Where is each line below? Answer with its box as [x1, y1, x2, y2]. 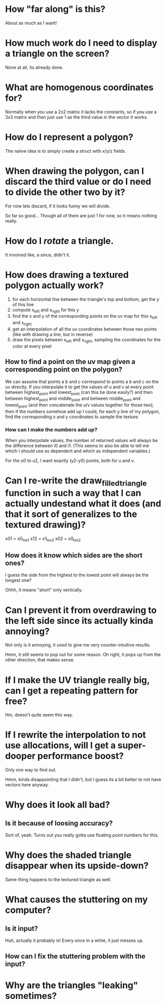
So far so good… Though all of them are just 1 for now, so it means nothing [5, 212, 157, 218]
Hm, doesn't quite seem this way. [5, 712, 73, 718]
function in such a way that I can [5, 487, 141, 499]
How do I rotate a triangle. [5, 235, 114, 247]
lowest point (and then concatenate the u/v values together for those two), [5, 402, 155, 409]
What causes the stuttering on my [5, 894, 148, 906]
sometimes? [5, 990, 57, 1002]
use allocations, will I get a [5, 740, 116, 751]
